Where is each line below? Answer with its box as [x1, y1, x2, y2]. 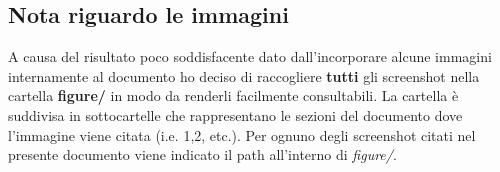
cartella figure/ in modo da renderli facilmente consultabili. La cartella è [8, 85, 459, 106]
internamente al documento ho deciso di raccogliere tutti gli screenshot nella [8, 65, 480, 86]
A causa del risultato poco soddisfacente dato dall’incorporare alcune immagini [8, 46, 492, 67]
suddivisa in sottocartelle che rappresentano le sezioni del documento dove [8, 104, 463, 125]
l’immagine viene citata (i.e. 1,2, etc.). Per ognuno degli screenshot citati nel [8, 124, 476, 145]
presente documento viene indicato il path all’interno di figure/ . [8, 144, 397, 165]
